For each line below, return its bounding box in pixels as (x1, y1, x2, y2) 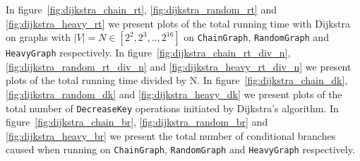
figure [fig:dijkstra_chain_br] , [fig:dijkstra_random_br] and (6, 114, 268, 129)
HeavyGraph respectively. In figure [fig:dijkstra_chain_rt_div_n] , (6, 45, 291, 60)
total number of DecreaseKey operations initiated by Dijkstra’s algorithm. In (6, 100, 339, 115)
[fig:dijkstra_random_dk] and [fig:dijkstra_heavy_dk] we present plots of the (6, 87, 342, 102)
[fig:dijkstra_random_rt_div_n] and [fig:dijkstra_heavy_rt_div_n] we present (6, 59, 352, 73)
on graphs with (6, 30, 71, 44)
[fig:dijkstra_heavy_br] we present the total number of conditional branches (6, 128, 336, 143)
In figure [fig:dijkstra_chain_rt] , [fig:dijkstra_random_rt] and (6, 2, 277, 16)
